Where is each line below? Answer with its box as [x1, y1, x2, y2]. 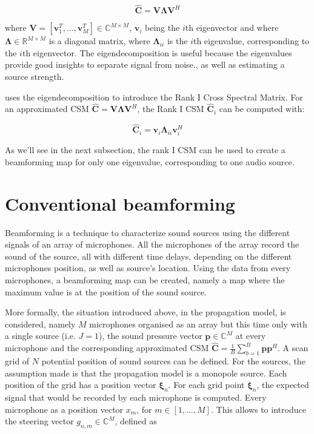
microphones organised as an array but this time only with [89, 317, 307, 330]
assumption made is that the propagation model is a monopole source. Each [5, 366, 287, 379]
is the [167, 35, 188, 47]
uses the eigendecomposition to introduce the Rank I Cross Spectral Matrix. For [5, 90, 303, 103]
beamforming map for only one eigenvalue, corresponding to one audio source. [5, 155, 295, 168]
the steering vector [5, 415, 74, 427]
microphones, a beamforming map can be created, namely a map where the [5, 274, 285, 286]
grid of [5, 355, 30, 367]
